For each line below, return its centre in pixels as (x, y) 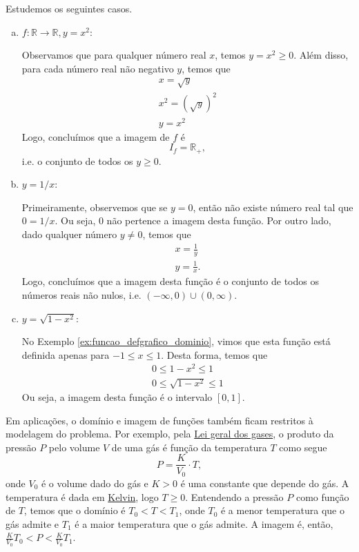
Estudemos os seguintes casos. (69, 8)
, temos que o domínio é (75, 510)
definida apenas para (66, 354)
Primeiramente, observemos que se (95, 207)
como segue (303, 447)
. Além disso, (321, 55)
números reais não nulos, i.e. (81, 294)
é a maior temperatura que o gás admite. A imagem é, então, (204, 523)
